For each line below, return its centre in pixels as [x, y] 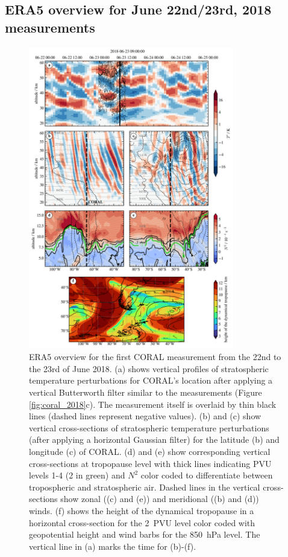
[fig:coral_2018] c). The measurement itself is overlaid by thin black [153, 404]
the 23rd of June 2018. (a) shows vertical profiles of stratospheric [149, 368]
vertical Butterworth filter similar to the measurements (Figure [146, 392]
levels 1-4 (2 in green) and [77, 475]
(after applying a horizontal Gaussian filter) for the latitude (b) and [154, 439]
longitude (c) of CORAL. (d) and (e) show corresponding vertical [150, 451]
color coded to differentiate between [207, 475]
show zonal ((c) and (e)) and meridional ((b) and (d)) [160, 499]
